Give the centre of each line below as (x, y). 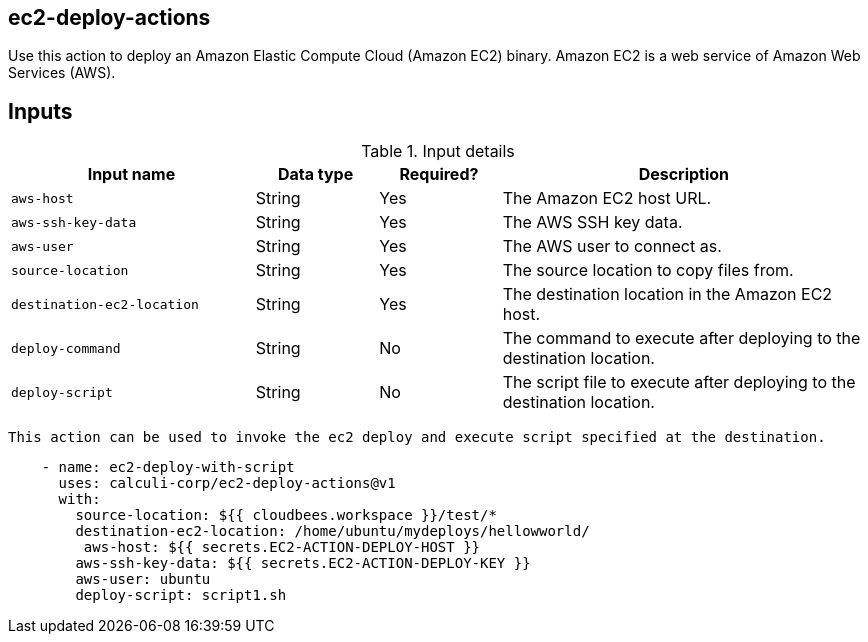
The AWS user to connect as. (612, 246)
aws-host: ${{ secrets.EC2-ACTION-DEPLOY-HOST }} (282, 547)
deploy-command (66, 348)
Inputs (40, 111)
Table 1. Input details (438, 151)
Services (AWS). (62, 73)
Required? (439, 174)
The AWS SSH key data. (592, 222)
